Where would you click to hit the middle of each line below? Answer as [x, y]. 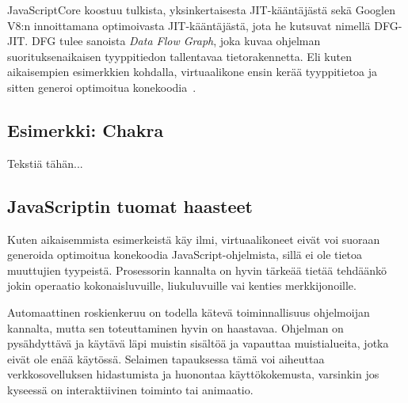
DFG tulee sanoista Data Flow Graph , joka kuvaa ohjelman [176, 41]
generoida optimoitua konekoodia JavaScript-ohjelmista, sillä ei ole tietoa [185, 255]
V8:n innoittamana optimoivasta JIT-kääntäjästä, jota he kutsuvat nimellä [189, 25]
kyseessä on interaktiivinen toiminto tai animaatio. [130, 389]
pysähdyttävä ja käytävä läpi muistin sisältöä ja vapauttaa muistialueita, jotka [198, 343]
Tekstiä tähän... [45, 163]
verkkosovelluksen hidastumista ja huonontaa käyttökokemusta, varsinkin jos [193, 374]
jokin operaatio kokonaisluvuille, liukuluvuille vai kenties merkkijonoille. [182, 285]
